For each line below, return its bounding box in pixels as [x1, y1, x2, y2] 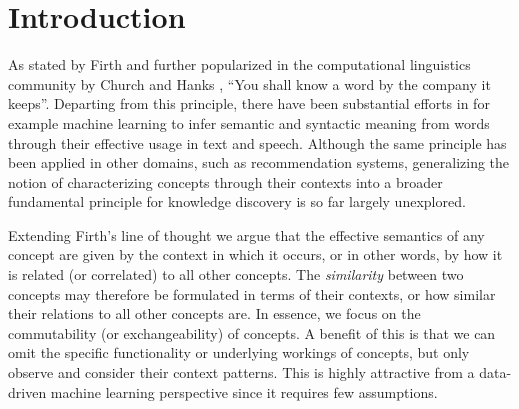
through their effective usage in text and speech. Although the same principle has [8, 132, 507, 153]
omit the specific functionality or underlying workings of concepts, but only [8, 342, 470, 363]
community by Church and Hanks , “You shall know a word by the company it [8, 73, 491, 94]
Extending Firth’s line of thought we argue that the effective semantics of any [8, 224, 485, 245]
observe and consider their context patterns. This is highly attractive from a [8, 362, 475, 383]
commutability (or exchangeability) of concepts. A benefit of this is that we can [8, 322, 496, 343]
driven [8, 381, 47, 402]
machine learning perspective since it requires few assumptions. [50, 381, 438, 402]
